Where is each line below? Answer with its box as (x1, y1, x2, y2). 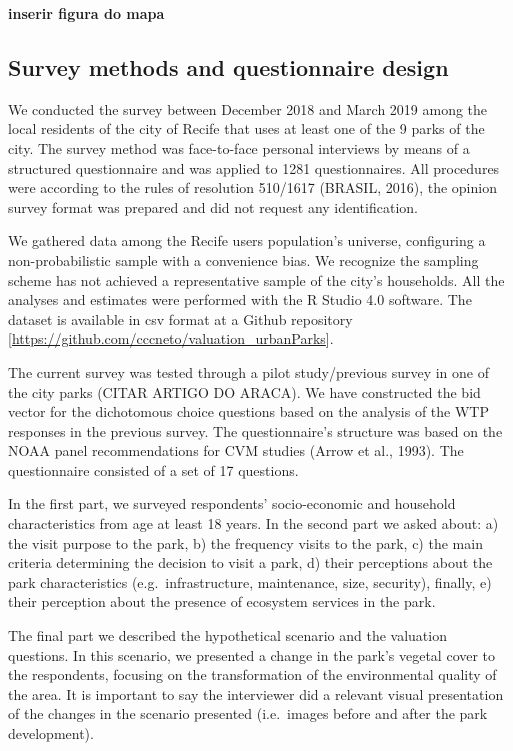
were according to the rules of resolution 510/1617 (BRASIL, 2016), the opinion (8, 177, 497, 198)
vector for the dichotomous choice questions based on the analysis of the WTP (8, 401, 489, 422)
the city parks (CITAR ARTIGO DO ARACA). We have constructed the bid (8, 381, 481, 402)
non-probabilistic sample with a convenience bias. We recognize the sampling (8, 249, 479, 270)
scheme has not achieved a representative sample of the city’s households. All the (8, 269, 505, 290)
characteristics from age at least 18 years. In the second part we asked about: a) (8, 513, 499, 534)
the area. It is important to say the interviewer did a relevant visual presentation (8, 683, 504, 704)
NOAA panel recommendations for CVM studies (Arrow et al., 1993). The (8, 440, 464, 461)
